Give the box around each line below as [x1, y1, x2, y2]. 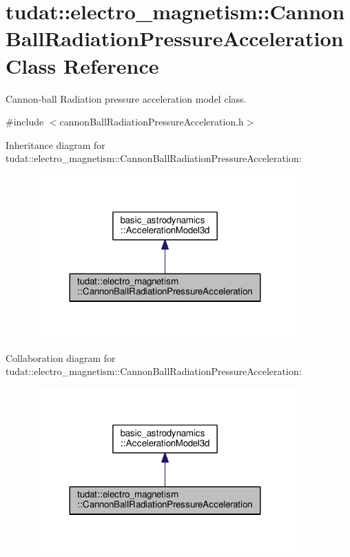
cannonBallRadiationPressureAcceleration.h [59, 114, 244, 129]
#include [6, 114, 44, 129]
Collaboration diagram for [6, 350, 116, 365]
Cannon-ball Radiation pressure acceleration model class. [6, 91, 247, 105]
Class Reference [6, 51, 159, 79]
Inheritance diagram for [6, 137, 105, 152]
